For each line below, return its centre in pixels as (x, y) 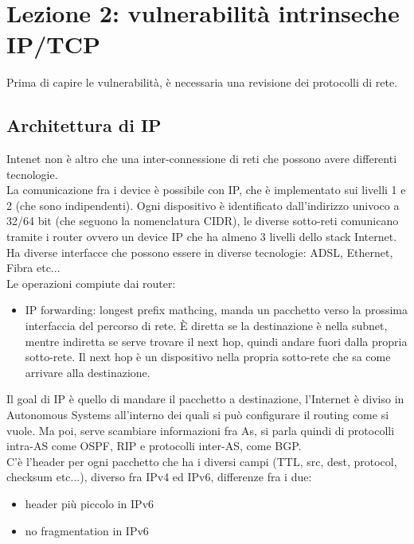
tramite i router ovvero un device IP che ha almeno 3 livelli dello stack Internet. (202, 237)
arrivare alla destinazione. (88, 372)
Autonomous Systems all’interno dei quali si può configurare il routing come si (198, 415)
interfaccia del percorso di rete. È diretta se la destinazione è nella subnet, (206, 326)
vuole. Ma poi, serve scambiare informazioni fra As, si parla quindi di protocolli (201, 430)
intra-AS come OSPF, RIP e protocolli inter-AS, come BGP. (154, 446)
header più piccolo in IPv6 (90, 503)
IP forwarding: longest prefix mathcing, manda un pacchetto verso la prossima (217, 310)
